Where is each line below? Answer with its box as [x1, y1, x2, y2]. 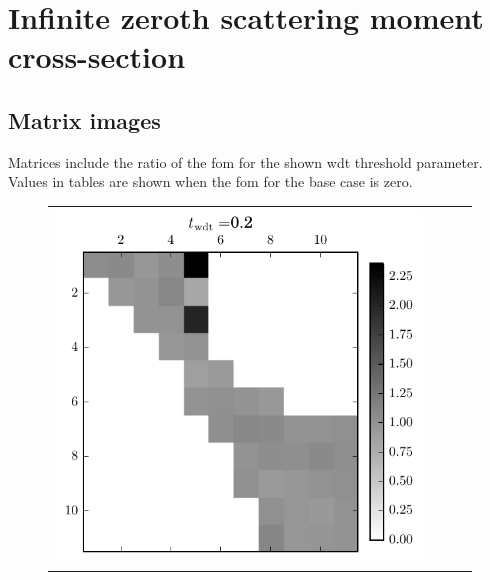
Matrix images [8, 104, 161, 135]
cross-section [8, 36, 186, 77]
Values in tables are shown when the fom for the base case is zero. [8, 171, 413, 192]
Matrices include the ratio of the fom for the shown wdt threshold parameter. [8, 151, 483, 172]
